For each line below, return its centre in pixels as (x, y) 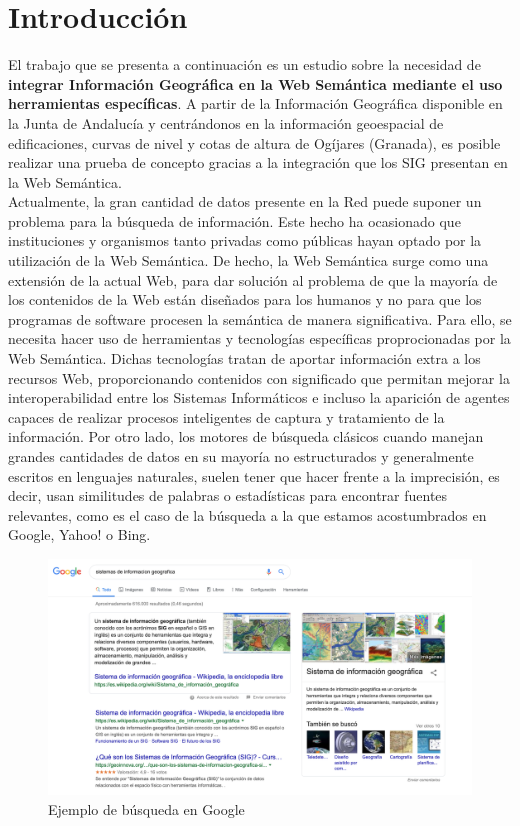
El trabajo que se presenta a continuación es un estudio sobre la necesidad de (244, 64)
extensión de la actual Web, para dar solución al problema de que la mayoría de (253, 279)
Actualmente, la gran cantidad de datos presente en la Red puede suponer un (245, 201)
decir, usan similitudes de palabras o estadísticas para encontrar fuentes (228, 495)
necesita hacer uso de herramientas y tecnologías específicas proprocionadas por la (259, 338)
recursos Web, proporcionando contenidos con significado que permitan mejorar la (259, 377)
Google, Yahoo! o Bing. (79, 534)
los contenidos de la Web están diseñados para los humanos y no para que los (245, 299)
